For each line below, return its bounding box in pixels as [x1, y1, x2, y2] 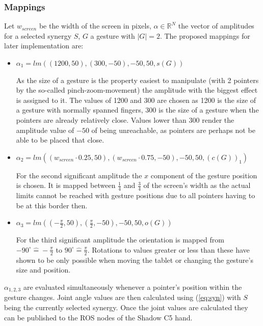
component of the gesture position [150, 170, 257, 180]
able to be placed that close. [16, 134, 104, 145]
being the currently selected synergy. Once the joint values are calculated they [4, 302, 248, 313]
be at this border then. [16, 200, 88, 210]
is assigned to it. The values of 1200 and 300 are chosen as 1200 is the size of [16, 94, 256, 105]
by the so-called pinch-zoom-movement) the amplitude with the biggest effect [16, 85, 258, 95]
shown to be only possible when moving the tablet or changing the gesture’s [16, 254, 253, 265]
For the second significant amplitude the [16, 170, 142, 180]
